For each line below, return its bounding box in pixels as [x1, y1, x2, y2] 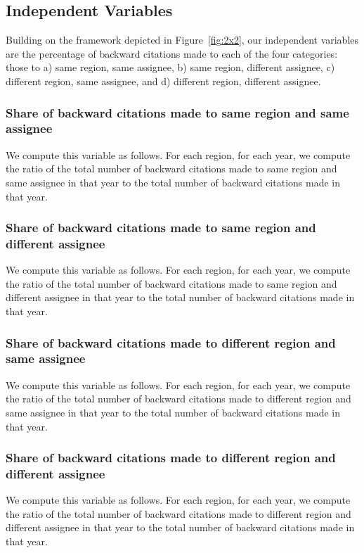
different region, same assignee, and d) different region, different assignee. [6, 73, 321, 88]
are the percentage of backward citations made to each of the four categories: [6, 46, 338, 61]
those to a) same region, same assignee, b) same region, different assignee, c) [6, 60, 335, 75]
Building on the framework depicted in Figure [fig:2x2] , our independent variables [6, 32, 359, 47]
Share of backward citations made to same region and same [6, 103, 349, 121]
